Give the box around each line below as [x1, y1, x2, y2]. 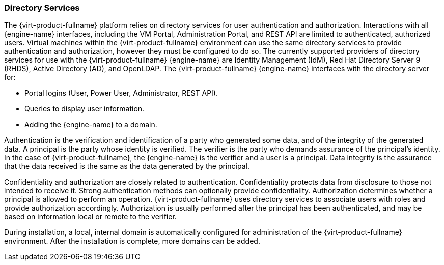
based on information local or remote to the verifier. [4, 212, 177, 221]
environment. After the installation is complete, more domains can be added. [4, 237, 260, 246]
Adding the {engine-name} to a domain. [24, 120, 157, 129]
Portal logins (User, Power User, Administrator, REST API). [24, 89, 218, 98]
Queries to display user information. [24, 104, 145, 113]
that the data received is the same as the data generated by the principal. [4, 162, 249, 171]
